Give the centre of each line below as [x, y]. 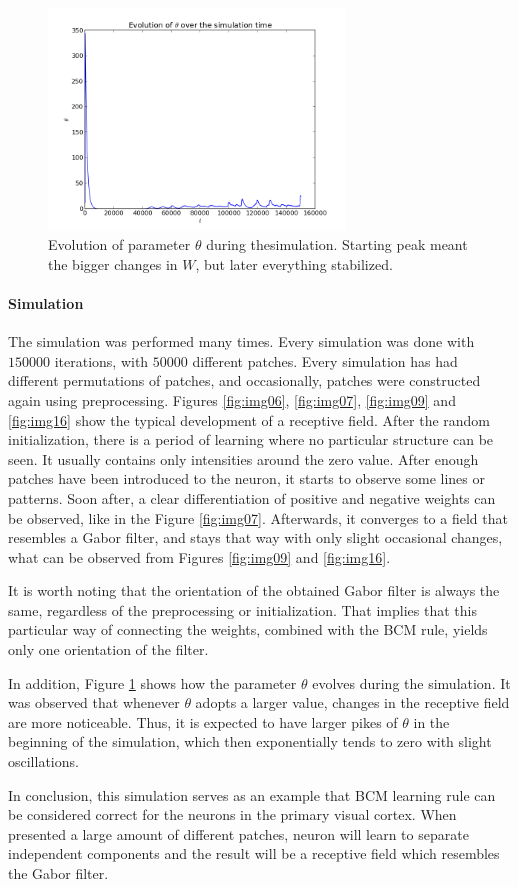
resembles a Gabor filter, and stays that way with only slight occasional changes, [255, 537]
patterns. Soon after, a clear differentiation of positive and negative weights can [252, 497]
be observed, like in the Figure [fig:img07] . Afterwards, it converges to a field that [258, 517]
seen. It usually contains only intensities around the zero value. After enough [243, 458]
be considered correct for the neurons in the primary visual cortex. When [232, 814]
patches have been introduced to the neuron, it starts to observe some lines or [247, 478]
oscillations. [43, 761]
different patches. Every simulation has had [325, 360]
